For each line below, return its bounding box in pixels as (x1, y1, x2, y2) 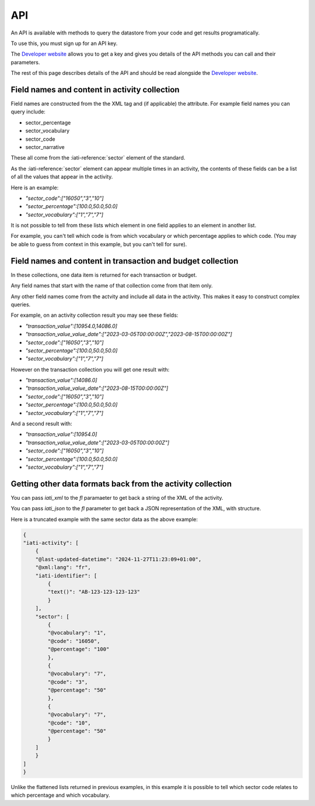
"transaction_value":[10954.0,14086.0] (25, 322, 118, 330)
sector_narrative (25, 143, 65, 150)
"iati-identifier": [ (35, 572, 97, 579)
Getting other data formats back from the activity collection (10, 479, 232, 489)
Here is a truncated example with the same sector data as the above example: (10, 516, 198, 523)
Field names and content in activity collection (10, 85, 180, 95)
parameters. (10, 58, 40, 65)
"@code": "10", (47, 719, 92, 726)
